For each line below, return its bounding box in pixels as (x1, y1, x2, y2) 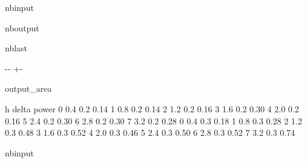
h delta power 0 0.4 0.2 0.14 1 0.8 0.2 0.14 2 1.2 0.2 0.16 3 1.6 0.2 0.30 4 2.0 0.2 (5, 102, 299, 115)
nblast (5, 42, 28, 54)
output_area (5, 82, 52, 95)
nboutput (5, 21, 39, 34)
